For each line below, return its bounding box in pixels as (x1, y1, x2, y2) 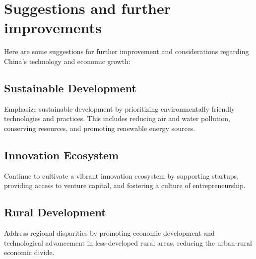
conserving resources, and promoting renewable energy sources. (4, 123, 195, 133)
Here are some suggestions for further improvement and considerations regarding (4, 46, 249, 57)
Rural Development (4, 204, 106, 220)
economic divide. (4, 247, 55, 258)
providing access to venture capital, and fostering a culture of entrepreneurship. (4, 180, 246, 191)
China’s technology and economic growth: (4, 56, 130, 66)
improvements (4, 17, 102, 38)
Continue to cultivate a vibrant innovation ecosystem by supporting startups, (4, 170, 239, 181)
